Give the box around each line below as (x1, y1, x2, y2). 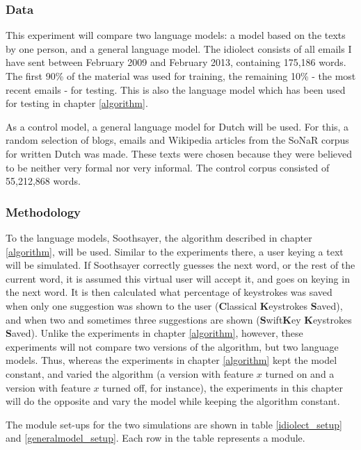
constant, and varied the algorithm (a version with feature (6, 366, 254, 381)
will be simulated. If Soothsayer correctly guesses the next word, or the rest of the (6, 258, 355, 272)
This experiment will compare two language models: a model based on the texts (6, 28, 346, 42)
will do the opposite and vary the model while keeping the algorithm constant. (6, 394, 340, 408)
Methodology (6, 203, 81, 220)
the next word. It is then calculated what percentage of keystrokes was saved (6, 285, 332, 299)
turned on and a (265, 366, 335, 381)
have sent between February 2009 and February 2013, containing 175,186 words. (6, 55, 346, 69)
